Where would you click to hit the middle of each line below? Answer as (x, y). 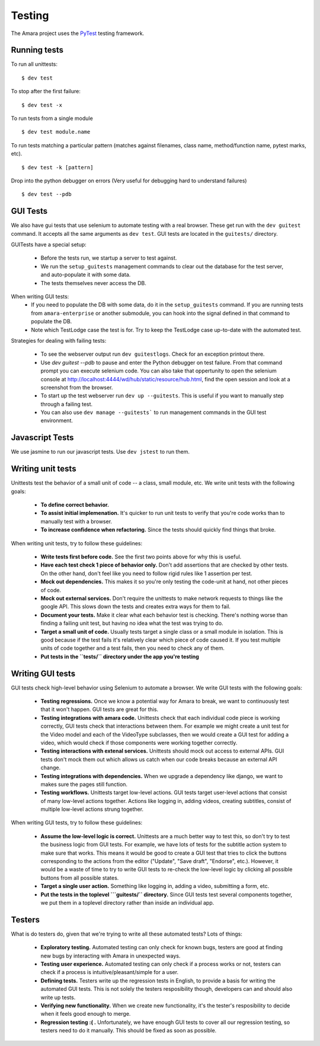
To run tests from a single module (52, 118)
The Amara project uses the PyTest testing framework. (78, 33)
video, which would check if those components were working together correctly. (139, 742)
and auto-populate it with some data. (86, 275)
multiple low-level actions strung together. (92, 809)
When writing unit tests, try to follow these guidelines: (76, 543)
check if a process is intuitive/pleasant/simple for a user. (110, 972)
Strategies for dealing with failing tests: (59, 340)
